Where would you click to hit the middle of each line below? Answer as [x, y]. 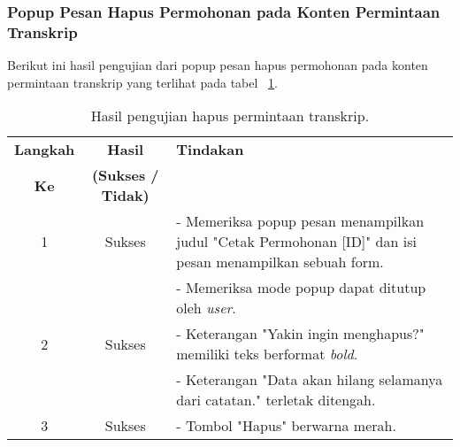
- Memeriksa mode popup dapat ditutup [301, 288]
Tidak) [125, 196]
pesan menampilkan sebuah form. [280, 262]
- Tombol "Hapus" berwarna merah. [286, 426]
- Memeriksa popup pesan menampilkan [300, 221]
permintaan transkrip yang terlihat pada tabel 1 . [142, 82]
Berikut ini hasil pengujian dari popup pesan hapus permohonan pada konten [218, 65]
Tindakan [210, 150]
